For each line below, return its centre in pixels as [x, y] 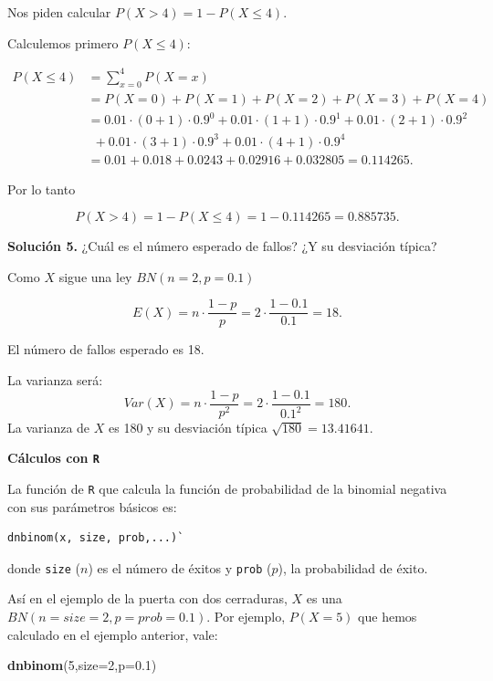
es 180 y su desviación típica [188, 427]
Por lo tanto [42, 189]
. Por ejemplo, [246, 617]
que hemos [388, 617]
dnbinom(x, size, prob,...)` [96, 538]
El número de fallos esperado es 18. [106, 349]
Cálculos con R [53, 458]
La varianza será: [55, 380]
